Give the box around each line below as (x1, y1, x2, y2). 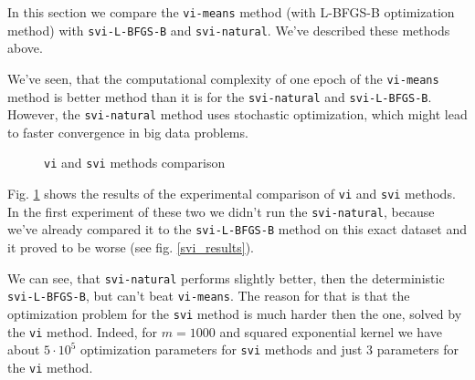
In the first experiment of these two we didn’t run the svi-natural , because (7, 201, 435, 221)
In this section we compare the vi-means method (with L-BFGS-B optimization (7, 3, 455, 21)
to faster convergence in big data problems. (7, 122, 248, 141)
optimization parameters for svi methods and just (79, 340, 363, 359)
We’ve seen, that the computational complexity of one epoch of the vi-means (7, 68, 439, 87)
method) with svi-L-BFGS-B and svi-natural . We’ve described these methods (7, 20, 450, 39)
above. (7, 38, 43, 57)
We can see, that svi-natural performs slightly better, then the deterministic (7, 268, 445, 287)
